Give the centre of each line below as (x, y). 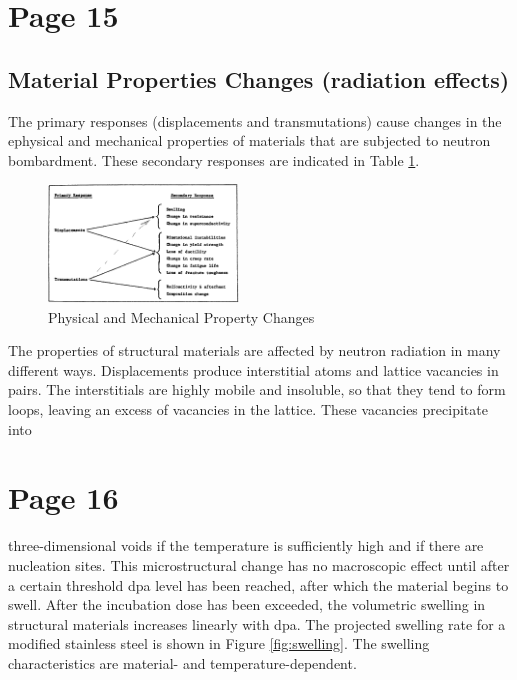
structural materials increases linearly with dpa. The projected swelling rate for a (257, 623)
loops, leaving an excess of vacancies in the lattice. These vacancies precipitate (248, 409)
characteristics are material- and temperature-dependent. (182, 662)
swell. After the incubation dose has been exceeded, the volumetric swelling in (247, 604)
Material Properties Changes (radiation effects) (259, 78)
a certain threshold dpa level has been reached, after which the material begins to (258, 584)
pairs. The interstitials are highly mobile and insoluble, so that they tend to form (257, 389)
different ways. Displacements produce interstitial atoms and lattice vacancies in (253, 369)
